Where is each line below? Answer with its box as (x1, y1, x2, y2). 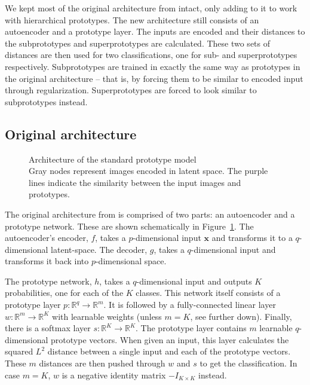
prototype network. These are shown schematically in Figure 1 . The (5, 219, 254, 232)
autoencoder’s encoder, (5, 231, 88, 244)
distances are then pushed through (39, 357, 165, 369)
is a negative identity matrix (62, 368, 166, 381)
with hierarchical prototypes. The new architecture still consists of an (5, 13, 259, 26)
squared (5, 345, 33, 357)
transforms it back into (5, 255, 89, 267)
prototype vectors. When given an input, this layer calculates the (51, 333, 289, 346)
